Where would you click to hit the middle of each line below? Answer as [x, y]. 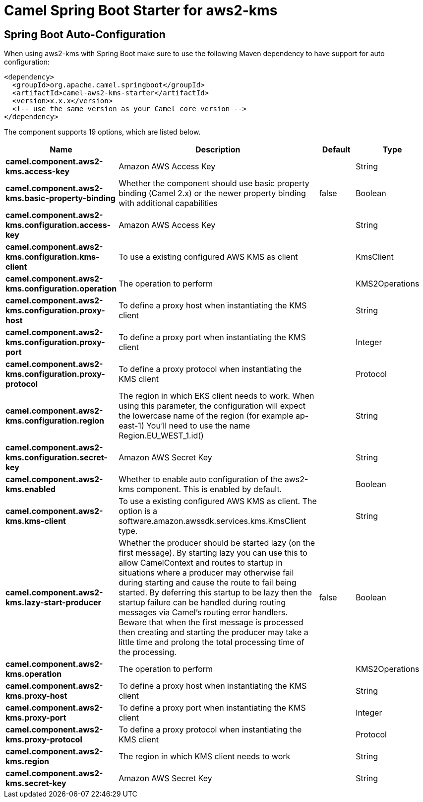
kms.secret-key [36, 783]
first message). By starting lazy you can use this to [213, 553]
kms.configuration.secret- [57, 458]
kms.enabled [31, 489]
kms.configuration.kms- [53, 257]
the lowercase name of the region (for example [206, 416]
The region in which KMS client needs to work [205, 757]
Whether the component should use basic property [214, 183]
